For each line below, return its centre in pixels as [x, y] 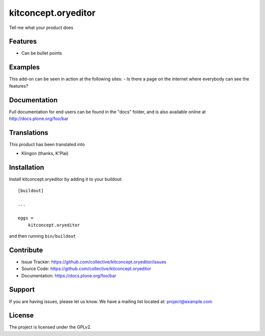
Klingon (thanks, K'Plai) [45, 153]
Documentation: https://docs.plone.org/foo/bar [69, 275]
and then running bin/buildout [42, 236]
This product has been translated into [47, 144]
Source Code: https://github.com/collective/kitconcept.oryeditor [86, 269]
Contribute [26, 250]
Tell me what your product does [41, 28]
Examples [25, 67]
